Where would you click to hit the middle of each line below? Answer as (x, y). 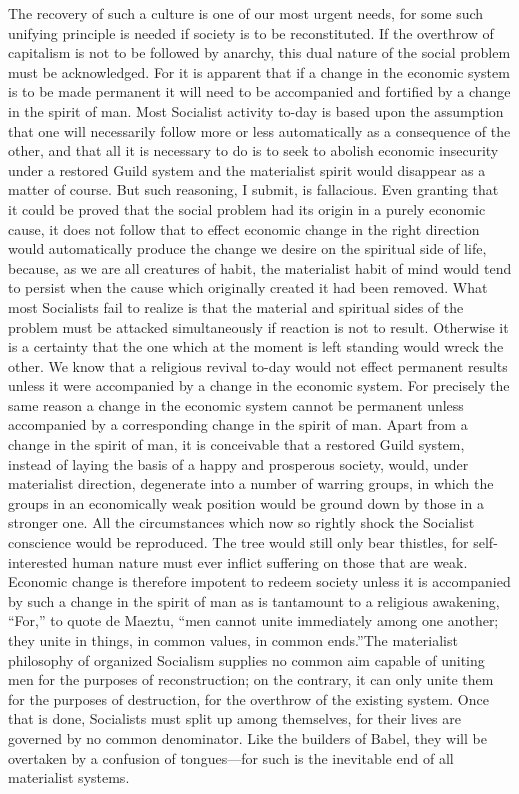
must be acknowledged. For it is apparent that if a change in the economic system (259, 71)
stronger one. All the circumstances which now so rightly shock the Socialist (241, 522)
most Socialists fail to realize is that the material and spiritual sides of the (236, 306)
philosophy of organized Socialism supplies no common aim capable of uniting (246, 659)
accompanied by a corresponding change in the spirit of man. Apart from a (238, 424)
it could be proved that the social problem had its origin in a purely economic (247, 208)
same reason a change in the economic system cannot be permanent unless (236, 404)
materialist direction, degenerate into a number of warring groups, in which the (251, 483)
